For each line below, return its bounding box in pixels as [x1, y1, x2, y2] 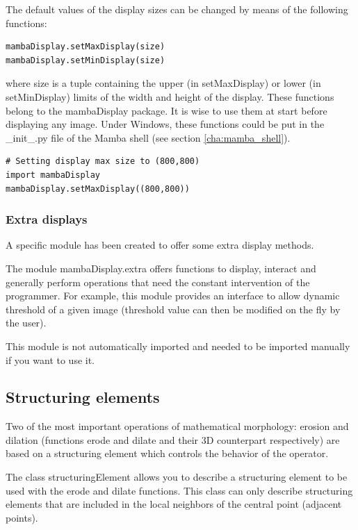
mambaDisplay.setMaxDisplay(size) [6, 42, 165, 52]
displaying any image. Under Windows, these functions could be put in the [6, 117, 325, 131]
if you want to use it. [6, 352, 95, 367]
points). [6, 510, 38, 524]
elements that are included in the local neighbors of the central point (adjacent [6, 497, 342, 511]
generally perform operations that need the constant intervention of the [6, 274, 310, 289]
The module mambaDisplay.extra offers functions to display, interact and [6, 260, 316, 275]
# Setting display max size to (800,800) [6, 156, 200, 167]
